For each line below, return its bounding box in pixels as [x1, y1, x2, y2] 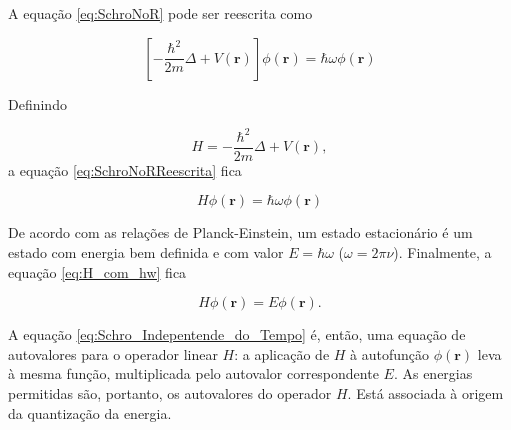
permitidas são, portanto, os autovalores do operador [8, 382, 332, 403]
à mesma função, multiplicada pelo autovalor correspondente [8, 363, 379, 384]
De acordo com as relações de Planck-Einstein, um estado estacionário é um [8, 222, 473, 243]
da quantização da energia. [8, 402, 172, 423]
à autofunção [350, 343, 430, 364]
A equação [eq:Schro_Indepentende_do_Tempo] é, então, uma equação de [8, 324, 466, 345]
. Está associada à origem [347, 382, 504, 403]
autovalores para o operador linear [8, 343, 218, 364]
